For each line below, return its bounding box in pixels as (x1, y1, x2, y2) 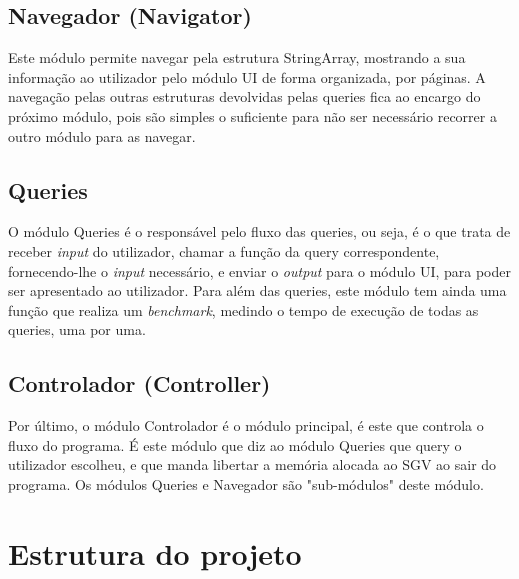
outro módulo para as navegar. (8, 125, 196, 146)
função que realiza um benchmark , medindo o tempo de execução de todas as (8, 299, 479, 320)
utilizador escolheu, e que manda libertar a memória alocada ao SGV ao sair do (8, 454, 497, 475)
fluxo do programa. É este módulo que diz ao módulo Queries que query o (8, 434, 462, 455)
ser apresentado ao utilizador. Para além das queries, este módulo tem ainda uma (8, 280, 507, 301)
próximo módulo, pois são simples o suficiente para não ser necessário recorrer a (8, 105, 497, 126)
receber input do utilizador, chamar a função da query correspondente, (8, 240, 440, 261)
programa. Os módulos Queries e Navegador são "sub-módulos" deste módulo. (8, 473, 484, 494)
